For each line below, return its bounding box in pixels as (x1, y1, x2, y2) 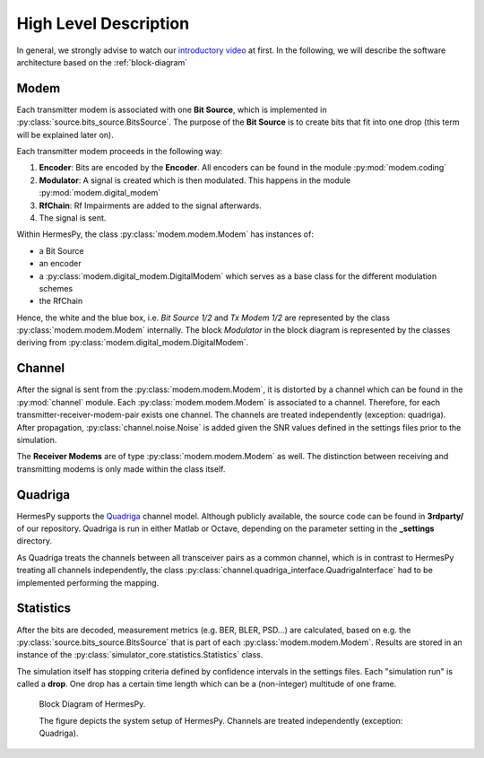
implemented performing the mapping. (16, 577, 160, 588)
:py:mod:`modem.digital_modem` (39, 187, 161, 198)
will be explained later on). (16, 129, 114, 140)
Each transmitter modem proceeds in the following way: (16, 146, 223, 157)
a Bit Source (39, 245, 84, 256)
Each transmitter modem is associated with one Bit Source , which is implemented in (16, 104, 327, 115)
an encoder (39, 258, 82, 269)
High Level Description (16, 13, 190, 33)
